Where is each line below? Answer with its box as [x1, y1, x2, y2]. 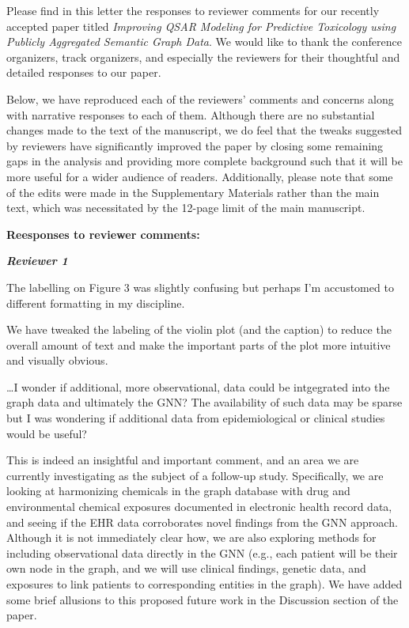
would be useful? [6, 425, 87, 441]
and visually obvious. [6, 352, 108, 369]
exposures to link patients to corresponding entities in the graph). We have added [6, 576, 403, 592]
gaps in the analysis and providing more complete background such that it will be [6, 153, 403, 169]
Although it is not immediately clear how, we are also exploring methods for [6, 529, 377, 546]
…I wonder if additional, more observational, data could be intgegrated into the [6, 378, 390, 395]
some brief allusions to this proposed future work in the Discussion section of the [6, 591, 399, 607]
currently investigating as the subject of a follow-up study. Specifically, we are [6, 467, 384, 483]
